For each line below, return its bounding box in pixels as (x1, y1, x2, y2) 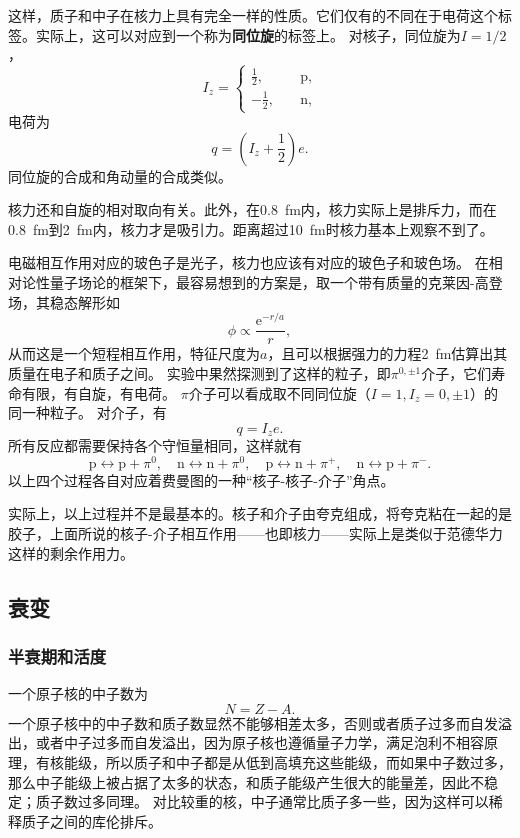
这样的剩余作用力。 (8, 542, 134, 563)
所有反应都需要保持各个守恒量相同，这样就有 (8, 435, 302, 456)
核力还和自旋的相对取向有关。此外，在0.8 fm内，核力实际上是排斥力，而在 (8, 199, 497, 220)
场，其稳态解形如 (8, 291, 120, 312)
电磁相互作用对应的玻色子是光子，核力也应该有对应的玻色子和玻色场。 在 (8, 252, 489, 273)
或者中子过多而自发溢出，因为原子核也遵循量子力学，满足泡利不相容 (35, 732, 484, 753)
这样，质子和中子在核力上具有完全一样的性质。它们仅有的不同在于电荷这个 (8, 5, 498, 25)
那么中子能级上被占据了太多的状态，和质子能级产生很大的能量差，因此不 (8, 771, 484, 792)
